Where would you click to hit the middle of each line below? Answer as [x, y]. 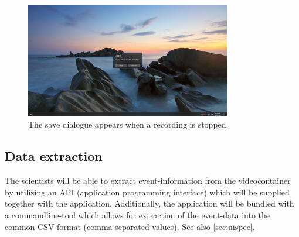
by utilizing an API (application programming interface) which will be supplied [147, 192]
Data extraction [54, 156]
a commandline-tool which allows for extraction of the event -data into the [137, 214]
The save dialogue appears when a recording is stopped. [128, 124]
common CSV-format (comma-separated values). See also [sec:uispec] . [130, 226]
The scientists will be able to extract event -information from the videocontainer [148, 181]
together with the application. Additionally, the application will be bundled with [149, 203]
